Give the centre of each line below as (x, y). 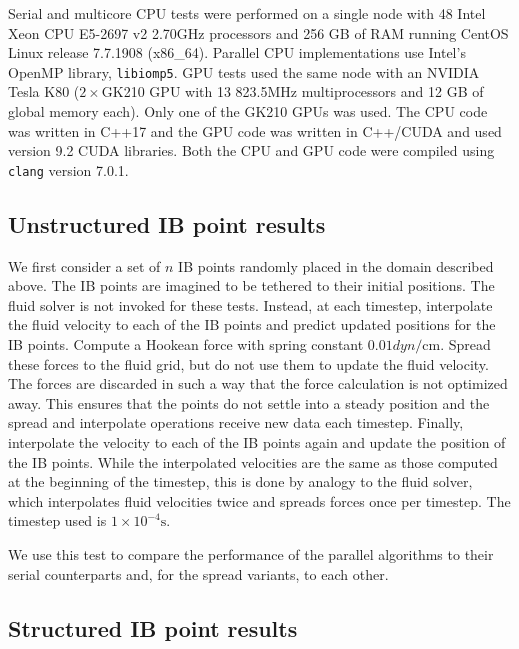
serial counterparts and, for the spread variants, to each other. (198, 573)
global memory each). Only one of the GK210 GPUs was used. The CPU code (248, 111)
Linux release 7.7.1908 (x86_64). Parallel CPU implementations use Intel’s (237, 52)
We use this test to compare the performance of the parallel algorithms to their (251, 553)
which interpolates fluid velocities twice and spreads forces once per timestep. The (259, 500)
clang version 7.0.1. (68, 169)
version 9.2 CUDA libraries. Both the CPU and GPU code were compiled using (251, 150)
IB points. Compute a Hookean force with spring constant (186, 344)
